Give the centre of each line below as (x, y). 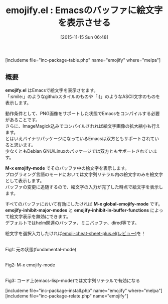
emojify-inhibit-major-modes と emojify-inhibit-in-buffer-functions (77, 210)
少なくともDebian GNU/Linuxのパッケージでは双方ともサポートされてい (79, 151)
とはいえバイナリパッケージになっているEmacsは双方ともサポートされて (80, 138)
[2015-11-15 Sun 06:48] (84, 37)
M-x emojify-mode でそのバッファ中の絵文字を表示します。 (67, 168)
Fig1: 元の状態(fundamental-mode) (41, 249)
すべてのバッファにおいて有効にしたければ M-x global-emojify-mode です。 (84, 204)
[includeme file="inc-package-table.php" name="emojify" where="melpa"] (83, 60)
